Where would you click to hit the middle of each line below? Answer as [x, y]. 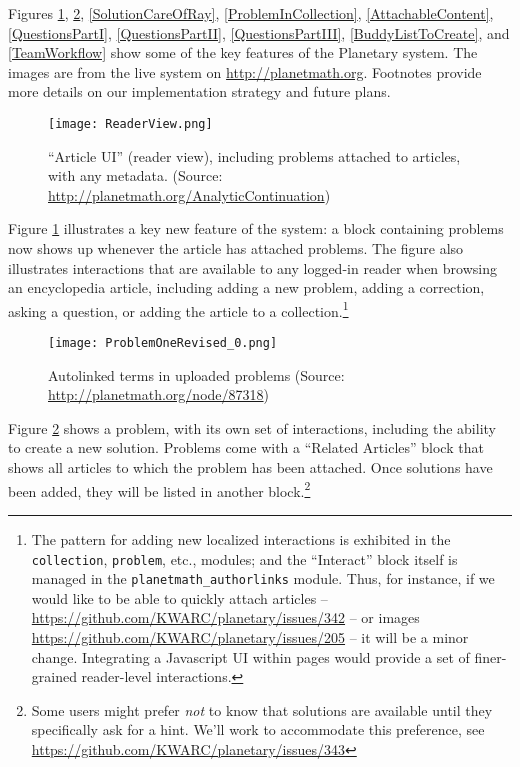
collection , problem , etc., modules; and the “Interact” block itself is [244, 558]
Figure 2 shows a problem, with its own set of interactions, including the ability [252, 427]
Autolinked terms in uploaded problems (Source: [196, 374]
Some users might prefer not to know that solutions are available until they [262, 709]
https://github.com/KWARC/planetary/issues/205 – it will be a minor [250, 637]
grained [54, 676]
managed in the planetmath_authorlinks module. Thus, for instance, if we [263, 578]
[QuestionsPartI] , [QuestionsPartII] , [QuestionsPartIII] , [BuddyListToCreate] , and [259, 32]
